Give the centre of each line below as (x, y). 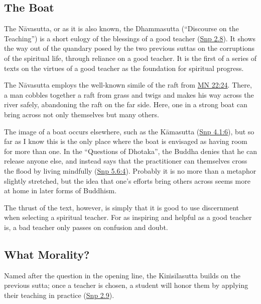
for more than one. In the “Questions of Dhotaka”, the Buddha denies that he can (130, 151)
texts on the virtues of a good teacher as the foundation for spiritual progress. (124, 68)
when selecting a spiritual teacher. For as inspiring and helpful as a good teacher (128, 217)
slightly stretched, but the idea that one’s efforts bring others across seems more (127, 180)
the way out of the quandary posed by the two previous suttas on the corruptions (129, 48)
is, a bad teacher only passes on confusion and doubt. (86, 227)
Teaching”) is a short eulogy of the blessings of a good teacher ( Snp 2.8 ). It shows (130, 38)
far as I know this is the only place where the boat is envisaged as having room (126, 141)
